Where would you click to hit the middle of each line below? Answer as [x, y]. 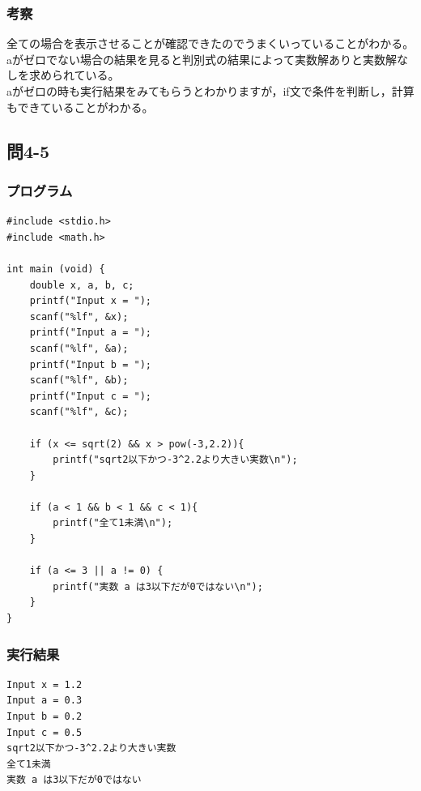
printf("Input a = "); [90, 333]
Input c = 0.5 [45, 732]
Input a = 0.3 [45, 701]
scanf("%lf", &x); [79, 316]
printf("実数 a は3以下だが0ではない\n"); [158, 586]
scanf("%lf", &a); [79, 348]
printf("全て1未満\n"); [113, 523]
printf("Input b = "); [90, 364]
